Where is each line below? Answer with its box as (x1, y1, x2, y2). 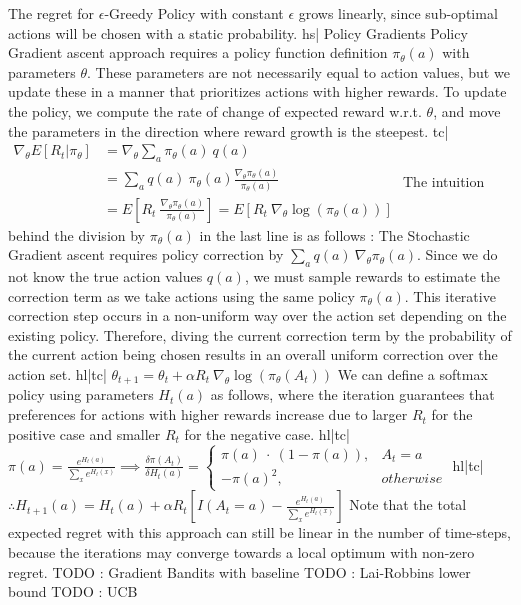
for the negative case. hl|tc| (184, 423, 350, 444)
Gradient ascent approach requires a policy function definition (8, 42, 388, 63)
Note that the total (349, 494, 467, 515)
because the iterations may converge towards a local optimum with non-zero (8, 541, 475, 562)
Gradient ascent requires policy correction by (8, 244, 284, 265)
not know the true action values (8, 266, 203, 287)
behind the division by (8, 224, 146, 245)
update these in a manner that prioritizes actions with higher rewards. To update (8, 81, 507, 102)
